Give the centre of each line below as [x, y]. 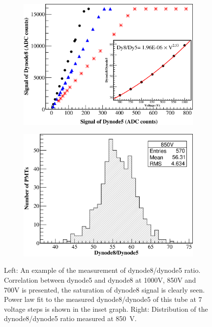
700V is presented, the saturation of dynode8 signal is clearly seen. [105, 289]
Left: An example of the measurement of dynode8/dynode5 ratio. [102, 270]
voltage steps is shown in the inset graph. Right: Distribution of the [106, 309]
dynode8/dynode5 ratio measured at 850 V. [70, 318]
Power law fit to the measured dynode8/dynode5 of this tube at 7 [103, 299]
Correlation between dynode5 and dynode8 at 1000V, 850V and [100, 279]
